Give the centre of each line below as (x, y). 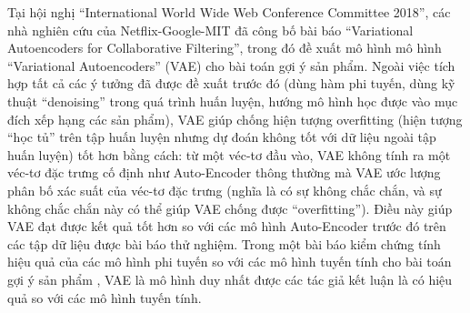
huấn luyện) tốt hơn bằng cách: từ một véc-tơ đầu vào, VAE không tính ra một (229, 154)
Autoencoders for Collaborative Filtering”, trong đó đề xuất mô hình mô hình (225, 48)
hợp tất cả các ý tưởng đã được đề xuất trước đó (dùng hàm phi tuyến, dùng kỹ (231, 83)
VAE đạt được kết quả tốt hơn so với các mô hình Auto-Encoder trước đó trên (227, 226)
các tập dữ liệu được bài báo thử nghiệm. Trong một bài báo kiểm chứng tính (224, 243)
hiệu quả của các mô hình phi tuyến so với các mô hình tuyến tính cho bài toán (230, 262)
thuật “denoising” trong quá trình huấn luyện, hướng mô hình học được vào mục (233, 101)
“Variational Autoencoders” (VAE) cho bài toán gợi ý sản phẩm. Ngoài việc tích (231, 65)
